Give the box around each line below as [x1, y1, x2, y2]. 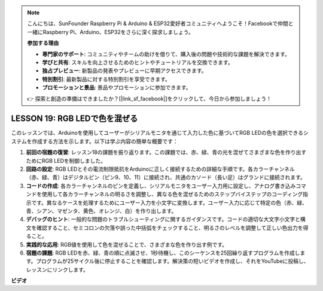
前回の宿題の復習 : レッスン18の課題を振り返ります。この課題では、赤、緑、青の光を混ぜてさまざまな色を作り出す [26, 148, 307, 156]
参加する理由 [27, 40, 59, 47]
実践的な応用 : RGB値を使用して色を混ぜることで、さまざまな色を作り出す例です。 [26, 241, 227, 248]
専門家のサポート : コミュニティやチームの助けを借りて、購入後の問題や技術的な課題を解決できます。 [42, 50, 290, 57]
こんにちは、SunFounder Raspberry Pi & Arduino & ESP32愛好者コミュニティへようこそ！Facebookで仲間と [27, 20, 294, 27]
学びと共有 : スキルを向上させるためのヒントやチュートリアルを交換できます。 [42, 59, 233, 66]
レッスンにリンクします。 [26, 266, 89, 273]
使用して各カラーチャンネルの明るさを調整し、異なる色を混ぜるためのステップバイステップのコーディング [41, 190, 303, 198]
